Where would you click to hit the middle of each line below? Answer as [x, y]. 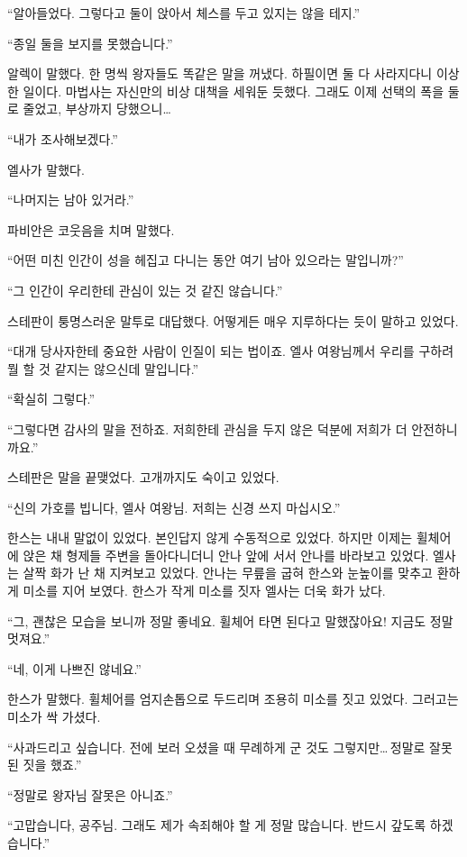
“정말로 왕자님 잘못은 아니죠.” [90, 794]
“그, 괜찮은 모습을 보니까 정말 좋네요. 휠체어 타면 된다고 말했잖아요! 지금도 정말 [230, 620]
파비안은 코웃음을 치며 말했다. [91, 229]
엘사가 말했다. [46, 169]
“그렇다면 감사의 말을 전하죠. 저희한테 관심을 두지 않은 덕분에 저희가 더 [207, 428]
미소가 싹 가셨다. [54, 717]
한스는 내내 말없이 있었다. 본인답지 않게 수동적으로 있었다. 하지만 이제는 [210, 538]
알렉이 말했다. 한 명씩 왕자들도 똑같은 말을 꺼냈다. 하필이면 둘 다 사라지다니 [220, 73]
